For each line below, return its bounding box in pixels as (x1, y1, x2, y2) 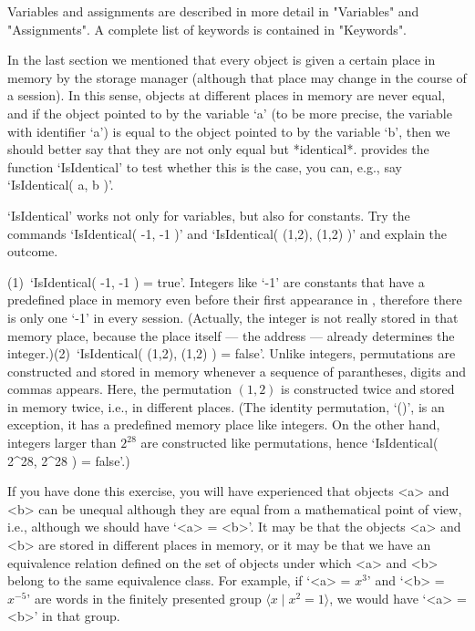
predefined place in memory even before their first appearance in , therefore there (7, 290, 462, 309)
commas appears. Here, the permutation (7, 379, 232, 398)
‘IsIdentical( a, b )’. (7, 175, 114, 194)
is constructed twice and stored (281, 379, 455, 398)
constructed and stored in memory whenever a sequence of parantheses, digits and (7, 361, 467, 380)
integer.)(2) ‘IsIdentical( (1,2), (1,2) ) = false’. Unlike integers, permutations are (7, 344, 456, 363)
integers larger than (7, 433, 117, 452)
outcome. (7, 242, 58, 261)
